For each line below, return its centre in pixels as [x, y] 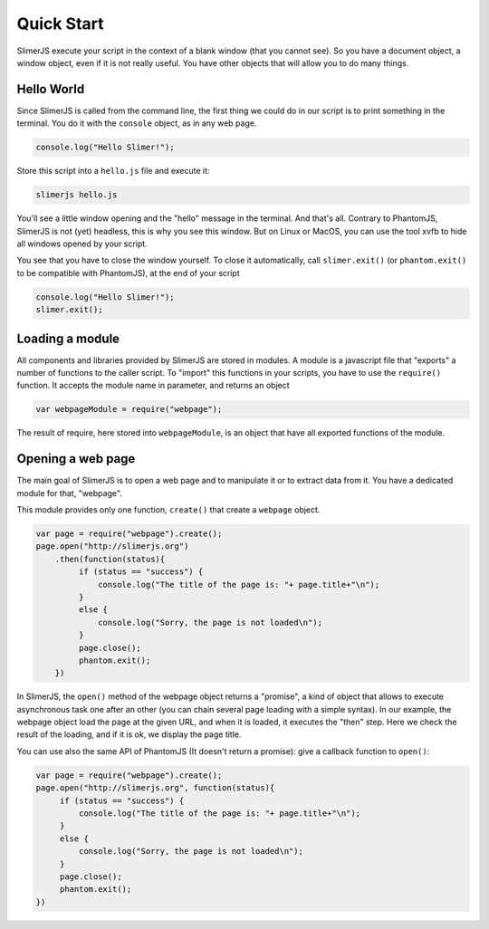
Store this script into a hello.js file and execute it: [113, 171]
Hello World [51, 89]
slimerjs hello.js [77, 195]
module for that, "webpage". [69, 493]
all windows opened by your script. [82, 244]
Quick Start [60, 24]
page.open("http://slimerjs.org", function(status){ [155, 788]
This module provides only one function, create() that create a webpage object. [168, 510]
